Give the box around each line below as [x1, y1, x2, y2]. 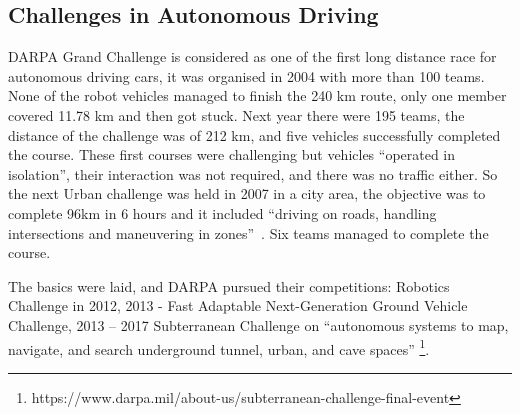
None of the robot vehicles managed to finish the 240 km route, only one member [8, 85, 507, 106]
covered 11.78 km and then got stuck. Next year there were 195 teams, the [8, 104, 465, 125]
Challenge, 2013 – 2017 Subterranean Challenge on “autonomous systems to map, [8, 314, 509, 335]
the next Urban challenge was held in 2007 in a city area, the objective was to [8, 183, 486, 204]
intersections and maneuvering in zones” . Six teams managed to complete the [8, 222, 489, 243]
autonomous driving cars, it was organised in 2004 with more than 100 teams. [8, 65, 485, 86]
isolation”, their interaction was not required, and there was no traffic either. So [8, 163, 498, 184]
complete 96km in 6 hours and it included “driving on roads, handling [8, 202, 437, 223]
